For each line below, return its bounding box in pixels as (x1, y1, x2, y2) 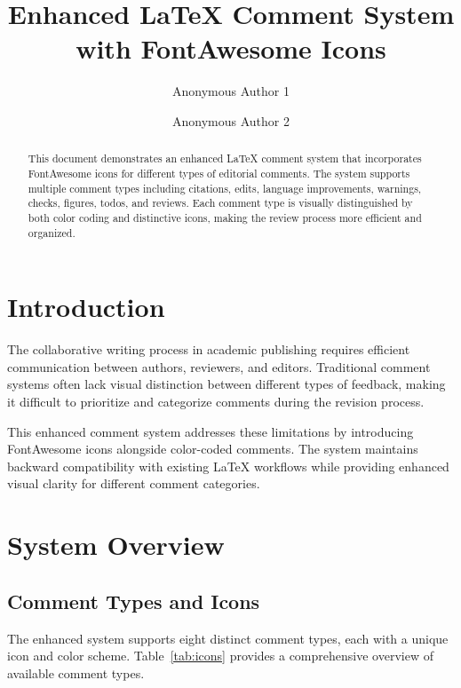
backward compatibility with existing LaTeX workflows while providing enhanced (7, 456, 449, 475)
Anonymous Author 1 (172, 82, 290, 100)
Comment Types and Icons (7, 587, 260, 614)
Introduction (7, 289, 165, 325)
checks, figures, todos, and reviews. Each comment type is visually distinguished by (28, 195, 413, 210)
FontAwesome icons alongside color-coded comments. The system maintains (7, 439, 418, 458)
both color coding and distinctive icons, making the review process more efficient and (28, 210, 422, 225)
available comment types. (7, 663, 145, 682)
